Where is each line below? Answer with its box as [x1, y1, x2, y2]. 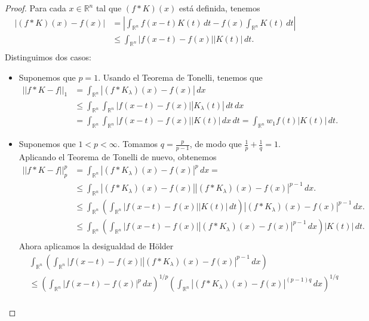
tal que [96, 2, 122, 14]
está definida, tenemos [179, 2, 260, 14]
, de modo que [189, 137, 242, 150]
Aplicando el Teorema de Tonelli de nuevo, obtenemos [19, 150, 217, 163]
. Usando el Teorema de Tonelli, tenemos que [98, 71, 263, 84]
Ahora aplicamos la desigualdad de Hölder [19, 240, 174, 252]
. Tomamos [117, 137, 158, 150]
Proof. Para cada [5, 2, 66, 14]
